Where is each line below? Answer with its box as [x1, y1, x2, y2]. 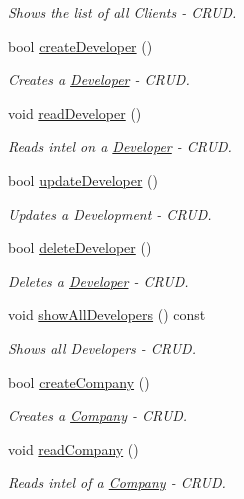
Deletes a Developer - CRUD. [8, 270, 189, 291]
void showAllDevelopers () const [8, 304, 206, 325]
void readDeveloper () [8, 102, 142, 123]
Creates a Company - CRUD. [8, 405, 188, 426]
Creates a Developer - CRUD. [8, 69, 190, 90]
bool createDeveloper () [8, 35, 153, 56]
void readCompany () [8, 438, 139, 459]
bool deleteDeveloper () [8, 237, 152, 258]
